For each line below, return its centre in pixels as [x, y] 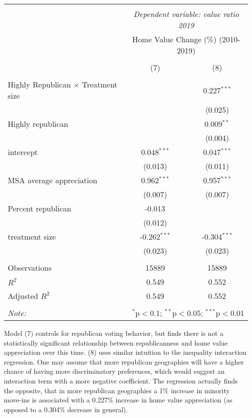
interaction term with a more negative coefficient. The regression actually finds [121, 380]
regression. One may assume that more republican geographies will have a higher [124, 361]
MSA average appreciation [53, 180]
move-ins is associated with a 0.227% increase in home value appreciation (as [118, 400]
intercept [23, 152]
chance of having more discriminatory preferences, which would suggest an [114, 371]
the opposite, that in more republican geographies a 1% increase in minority [117, 390]
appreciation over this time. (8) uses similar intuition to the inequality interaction [125, 352]
